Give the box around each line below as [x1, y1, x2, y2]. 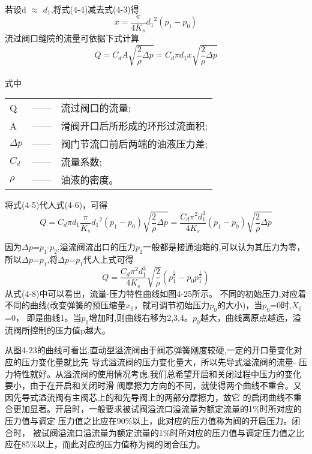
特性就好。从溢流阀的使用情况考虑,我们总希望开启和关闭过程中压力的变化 [13, 367, 301, 380]
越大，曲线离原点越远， [200, 311, 293, 324]
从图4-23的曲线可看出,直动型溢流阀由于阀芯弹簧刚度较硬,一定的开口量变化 [5, 344, 294, 356]
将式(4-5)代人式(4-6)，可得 [5, 199, 108, 211]
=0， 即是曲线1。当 [5, 311, 82, 324]
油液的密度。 [61, 173, 119, 187]
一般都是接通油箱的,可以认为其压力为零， [143, 240, 305, 253]
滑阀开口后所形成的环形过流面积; [61, 119, 208, 133]
